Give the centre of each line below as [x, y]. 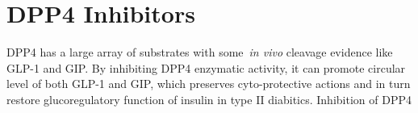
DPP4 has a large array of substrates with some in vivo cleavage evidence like [200, 52]
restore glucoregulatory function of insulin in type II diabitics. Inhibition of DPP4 [209, 99]
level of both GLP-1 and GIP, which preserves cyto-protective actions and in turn [209, 84]
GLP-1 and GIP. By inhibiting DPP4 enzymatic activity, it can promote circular [206, 67]
